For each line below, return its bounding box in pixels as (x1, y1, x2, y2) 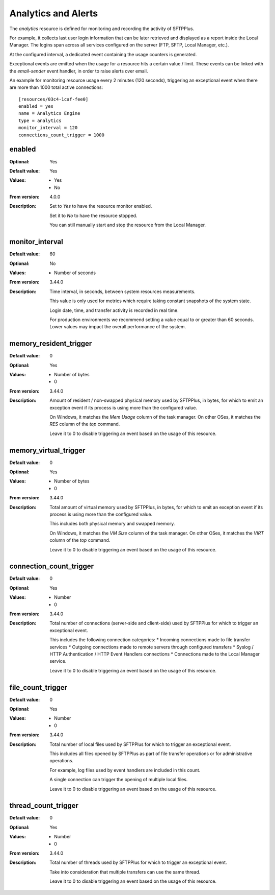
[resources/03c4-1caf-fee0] (18, 96, 89, 102)
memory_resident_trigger (9, 340, 92, 348)
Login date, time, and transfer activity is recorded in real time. (49, 307, 179, 313)
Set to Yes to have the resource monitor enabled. (49, 203, 152, 209)
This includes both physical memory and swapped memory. (49, 521, 175, 527)
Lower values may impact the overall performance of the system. (49, 324, 186, 330)
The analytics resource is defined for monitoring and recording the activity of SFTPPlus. (9, 26, 195, 32)
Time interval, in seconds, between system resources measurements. (49, 288, 196, 295)
